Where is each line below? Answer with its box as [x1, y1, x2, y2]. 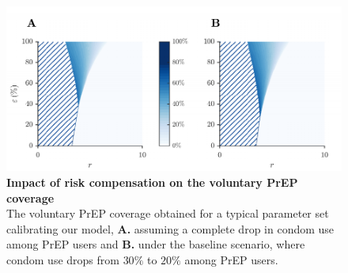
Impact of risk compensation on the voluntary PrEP [6, 174, 298, 190]
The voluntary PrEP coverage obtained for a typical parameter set [6, 205, 329, 222]
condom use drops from [6, 251, 119, 267]
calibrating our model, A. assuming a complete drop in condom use [6, 220, 335, 237]
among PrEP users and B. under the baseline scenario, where [6, 236, 305, 252]
